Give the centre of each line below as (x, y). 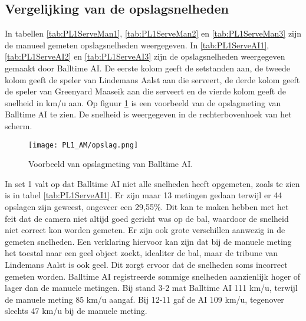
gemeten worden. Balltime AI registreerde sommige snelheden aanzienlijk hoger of (153, 276)
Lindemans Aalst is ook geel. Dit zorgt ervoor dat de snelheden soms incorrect (146, 264)
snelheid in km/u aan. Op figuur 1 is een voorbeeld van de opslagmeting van (143, 102)
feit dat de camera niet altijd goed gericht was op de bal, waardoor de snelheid (147, 218)
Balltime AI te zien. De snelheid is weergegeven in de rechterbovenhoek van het (148, 114)
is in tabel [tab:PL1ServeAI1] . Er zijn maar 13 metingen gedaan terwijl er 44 (144, 195)
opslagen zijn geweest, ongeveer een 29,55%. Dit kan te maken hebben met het (147, 206)
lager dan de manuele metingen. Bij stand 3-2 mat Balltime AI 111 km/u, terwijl (151, 288)
